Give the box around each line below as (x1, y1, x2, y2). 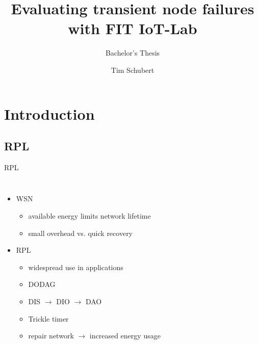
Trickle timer (28, 313, 69, 324)
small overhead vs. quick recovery (28, 227, 133, 238)
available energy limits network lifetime (28, 210, 151, 221)
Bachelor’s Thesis (105, 47, 160, 58)
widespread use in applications (28, 261, 123, 272)
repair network (28, 330, 74, 341)
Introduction (4, 103, 95, 124)
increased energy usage (89, 330, 161, 341)
